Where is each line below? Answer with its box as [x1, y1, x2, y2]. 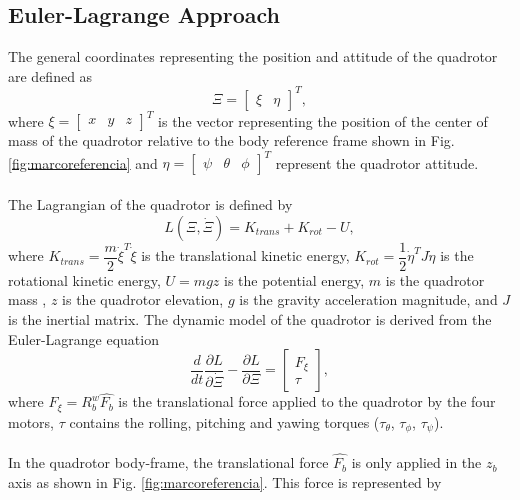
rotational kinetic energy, [8, 269, 161, 290]
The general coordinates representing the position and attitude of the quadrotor [8, 46, 498, 67]
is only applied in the [351, 452, 482, 473]
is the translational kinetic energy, [141, 245, 350, 266]
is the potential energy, [223, 269, 365, 290]
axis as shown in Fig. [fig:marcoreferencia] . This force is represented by [8, 471, 442, 492]
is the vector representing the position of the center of [158, 110, 488, 131]
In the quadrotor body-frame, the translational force [8, 452, 329, 473]
